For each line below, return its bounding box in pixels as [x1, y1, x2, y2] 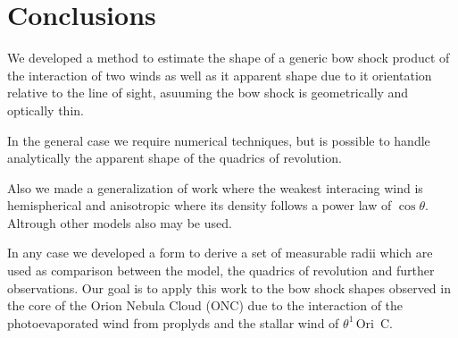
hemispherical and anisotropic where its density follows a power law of [7, 196, 392, 215]
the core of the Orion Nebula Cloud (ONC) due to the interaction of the [7, 296, 404, 315]
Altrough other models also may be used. [7, 213, 232, 232]
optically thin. [7, 100, 84, 119]
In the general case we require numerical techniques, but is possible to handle [7, 131, 430, 149]
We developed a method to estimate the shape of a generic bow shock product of [7, 48, 450, 67]
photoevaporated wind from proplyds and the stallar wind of [7, 313, 339, 332]
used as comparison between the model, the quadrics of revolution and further [7, 261, 435, 280]
